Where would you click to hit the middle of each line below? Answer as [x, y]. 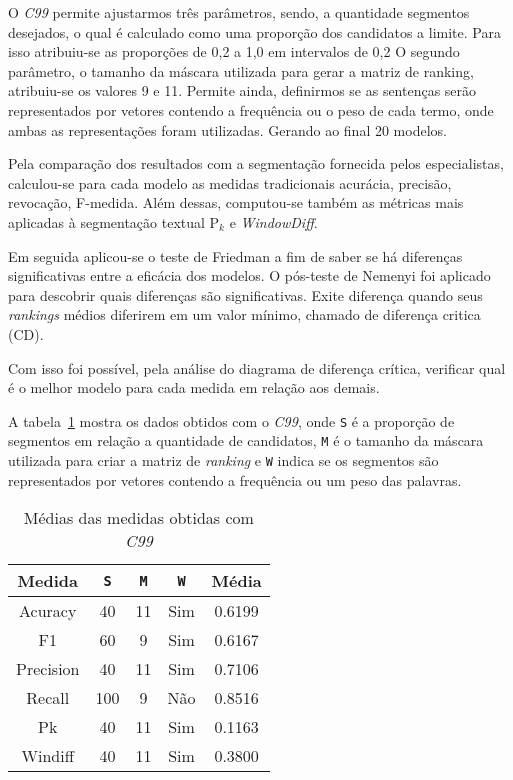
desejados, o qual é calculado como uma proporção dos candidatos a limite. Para [254, 31]
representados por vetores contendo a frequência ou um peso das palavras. [235, 479]
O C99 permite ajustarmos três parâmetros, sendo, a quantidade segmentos [239, 12]
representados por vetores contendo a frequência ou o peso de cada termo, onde [251, 109]
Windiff [47, 756]
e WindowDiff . [273, 221]
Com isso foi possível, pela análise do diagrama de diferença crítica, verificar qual [257, 367]
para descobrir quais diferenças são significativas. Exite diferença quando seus [245, 294]
